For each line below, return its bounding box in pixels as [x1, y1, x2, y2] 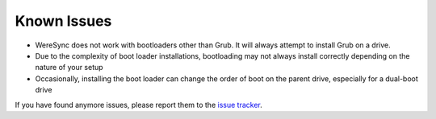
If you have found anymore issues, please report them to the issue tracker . [15, 100, 262, 109]
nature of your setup [35, 63, 104, 72]
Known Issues [15, 12, 112, 30]
